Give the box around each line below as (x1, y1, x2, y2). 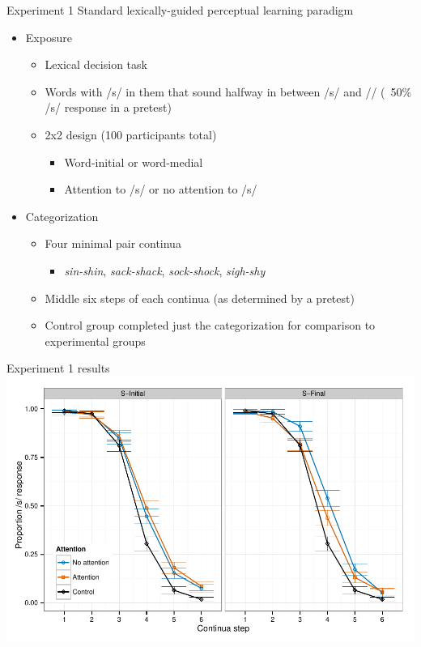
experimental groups (45, 332, 146, 349)
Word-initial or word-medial (64, 153, 203, 170)
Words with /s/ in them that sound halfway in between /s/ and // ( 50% (45, 83, 412, 100)
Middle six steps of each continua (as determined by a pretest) (45, 289, 355, 306)
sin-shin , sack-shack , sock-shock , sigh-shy (64, 262, 266, 279)
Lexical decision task (45, 56, 147, 73)
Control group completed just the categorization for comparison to (45, 317, 376, 334)
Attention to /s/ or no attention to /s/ (64, 181, 257, 198)
